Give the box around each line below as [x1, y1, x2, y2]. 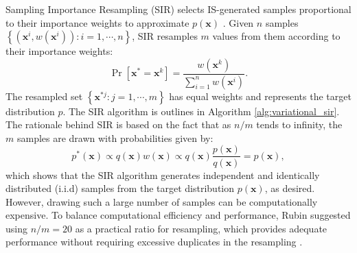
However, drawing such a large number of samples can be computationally [5, 194, 318, 208]
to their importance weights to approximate [5, 15, 189, 29]
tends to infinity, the [256, 117, 343, 132]
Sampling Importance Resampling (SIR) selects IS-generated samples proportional [5, 2, 352, 16]
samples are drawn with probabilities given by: [16, 130, 214, 145]
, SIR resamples [132, 29, 198, 43]
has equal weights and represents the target [169, 88, 352, 103]
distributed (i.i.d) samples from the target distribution [5, 181, 235, 195]
